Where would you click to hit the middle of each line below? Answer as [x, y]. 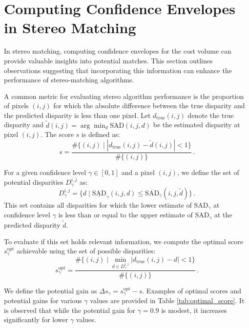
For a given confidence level [45, 172]
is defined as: [101, 134]
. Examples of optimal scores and [192, 290]
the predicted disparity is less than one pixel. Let [77, 115]
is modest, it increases [194, 310]
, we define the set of [208, 172]
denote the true [211, 115]
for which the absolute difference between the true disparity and [149, 106]
